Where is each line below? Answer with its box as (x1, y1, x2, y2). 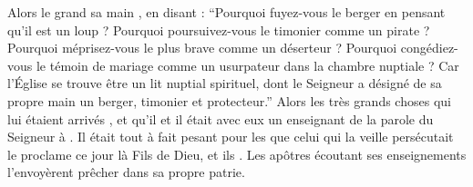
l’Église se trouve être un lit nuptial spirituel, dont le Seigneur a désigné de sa (7, 74, 442, 93)
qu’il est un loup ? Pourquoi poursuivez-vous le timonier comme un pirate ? (7, 20, 430, 39)
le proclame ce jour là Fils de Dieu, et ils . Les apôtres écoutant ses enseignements (7, 144, 467, 163)
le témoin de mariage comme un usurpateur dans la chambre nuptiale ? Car (36, 55, 459, 74)
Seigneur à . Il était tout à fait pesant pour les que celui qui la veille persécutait (7, 127, 454, 146)
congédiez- (400, 38, 458, 57)
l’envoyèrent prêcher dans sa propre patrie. (7, 162, 245, 182)
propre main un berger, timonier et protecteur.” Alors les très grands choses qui (7, 91, 451, 110)
